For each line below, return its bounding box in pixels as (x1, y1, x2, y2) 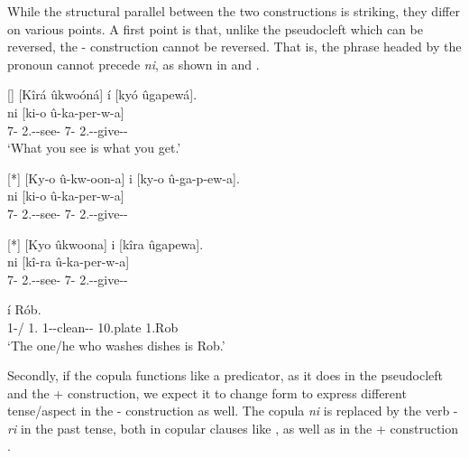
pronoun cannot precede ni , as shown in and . (7, 54, 260, 73)
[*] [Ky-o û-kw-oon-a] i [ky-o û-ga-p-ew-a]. (7, 168, 240, 187)
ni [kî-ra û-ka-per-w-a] (7, 252, 130, 271)
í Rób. (7, 300, 41, 319)
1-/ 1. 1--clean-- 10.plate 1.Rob (7, 317, 179, 336)
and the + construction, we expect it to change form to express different (7, 383, 407, 402)
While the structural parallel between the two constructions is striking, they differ (7, 2, 460, 20)
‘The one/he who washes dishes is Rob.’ (7, 335, 225, 354)
